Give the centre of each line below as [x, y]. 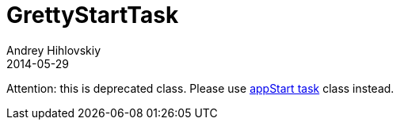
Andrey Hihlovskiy [54, 50]
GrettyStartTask [93, 15]
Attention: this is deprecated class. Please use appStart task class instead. [200, 88]
